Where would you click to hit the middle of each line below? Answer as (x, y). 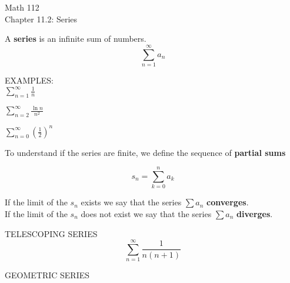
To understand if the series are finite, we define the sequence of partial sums (145, 152)
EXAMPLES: (29, 80)
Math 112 (22, 7)
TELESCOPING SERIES (51, 233)
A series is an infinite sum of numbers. (76, 39)
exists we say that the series (131, 202)
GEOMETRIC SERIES (47, 275)
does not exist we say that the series (146, 213)
